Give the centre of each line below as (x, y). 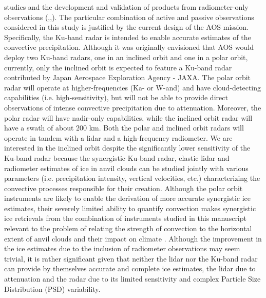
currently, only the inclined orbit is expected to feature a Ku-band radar (118, 67)
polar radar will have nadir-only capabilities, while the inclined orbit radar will (128, 117)
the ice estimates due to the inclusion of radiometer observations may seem (122, 248)
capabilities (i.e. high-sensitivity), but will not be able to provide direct (116, 97)
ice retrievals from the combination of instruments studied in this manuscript (125, 218)
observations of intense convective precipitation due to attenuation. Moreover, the (133, 107)
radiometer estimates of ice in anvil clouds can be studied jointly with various (126, 168)
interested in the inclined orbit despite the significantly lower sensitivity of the (127, 148)
